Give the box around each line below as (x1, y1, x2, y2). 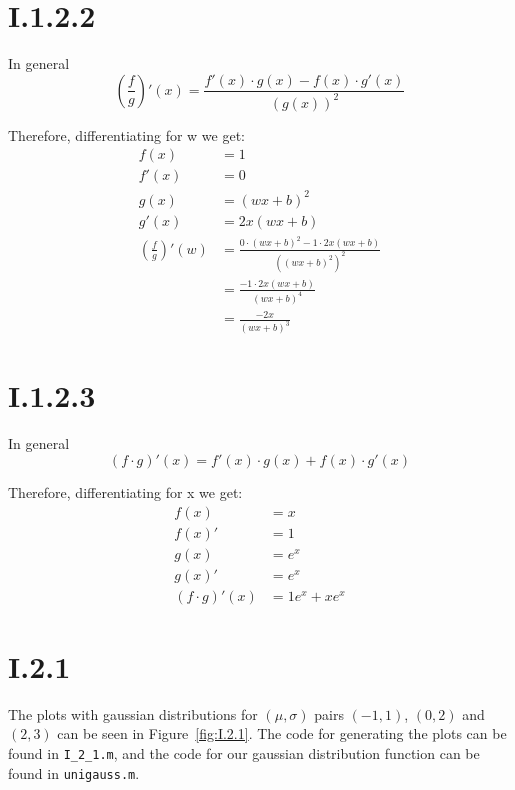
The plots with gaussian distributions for (8, 703, 258, 724)
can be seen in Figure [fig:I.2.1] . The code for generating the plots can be (57, 723, 507, 744)
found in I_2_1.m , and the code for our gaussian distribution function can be (8, 743, 480, 764)
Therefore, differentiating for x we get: (8, 482, 243, 503)
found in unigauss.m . (8, 762, 140, 783)
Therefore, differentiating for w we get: (8, 124, 245, 145)
